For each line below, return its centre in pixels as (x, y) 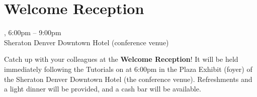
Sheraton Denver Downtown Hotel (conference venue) (87, 42)
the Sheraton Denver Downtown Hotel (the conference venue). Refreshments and (128, 79)
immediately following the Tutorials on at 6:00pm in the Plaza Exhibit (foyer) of (128, 69)
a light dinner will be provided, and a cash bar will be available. (103, 89)
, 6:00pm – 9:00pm (33, 32)
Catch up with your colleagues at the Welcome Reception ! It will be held (121, 59)
